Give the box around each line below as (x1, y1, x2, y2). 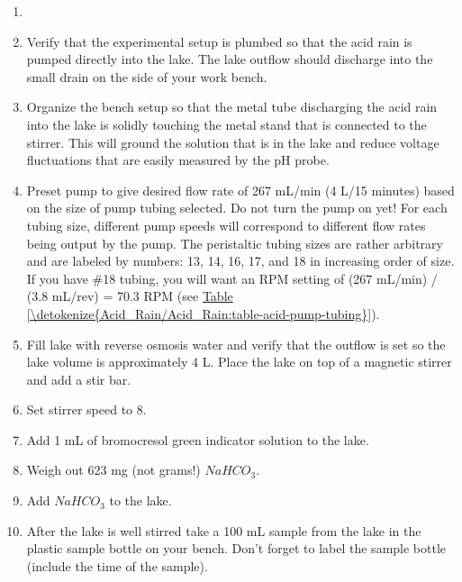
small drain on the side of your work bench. (26, 67, 267, 86)
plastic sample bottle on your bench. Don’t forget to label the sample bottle (26, 539, 447, 558)
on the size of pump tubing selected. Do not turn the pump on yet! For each (26, 198, 448, 217)
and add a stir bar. (26, 369, 131, 388)
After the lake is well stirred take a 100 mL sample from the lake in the (26, 521, 421, 540)
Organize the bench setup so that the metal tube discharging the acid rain (26, 97, 438, 116)
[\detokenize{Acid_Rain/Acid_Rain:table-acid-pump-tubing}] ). (26, 304, 380, 323)
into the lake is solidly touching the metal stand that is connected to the (26, 114, 427, 133)
